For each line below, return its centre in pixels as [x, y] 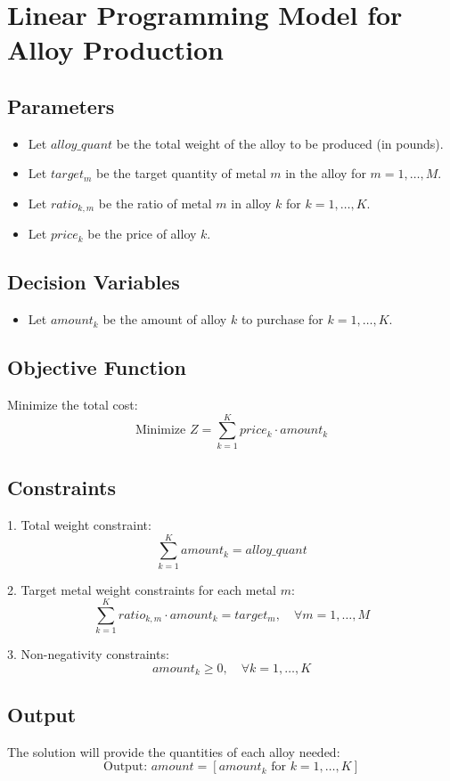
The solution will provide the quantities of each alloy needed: [174, 751]
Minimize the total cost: [73, 404]
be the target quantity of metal [181, 173]
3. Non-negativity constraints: [88, 654]
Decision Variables [94, 282]
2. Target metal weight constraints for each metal [142, 589]
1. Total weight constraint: [79, 524]
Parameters [61, 106]
